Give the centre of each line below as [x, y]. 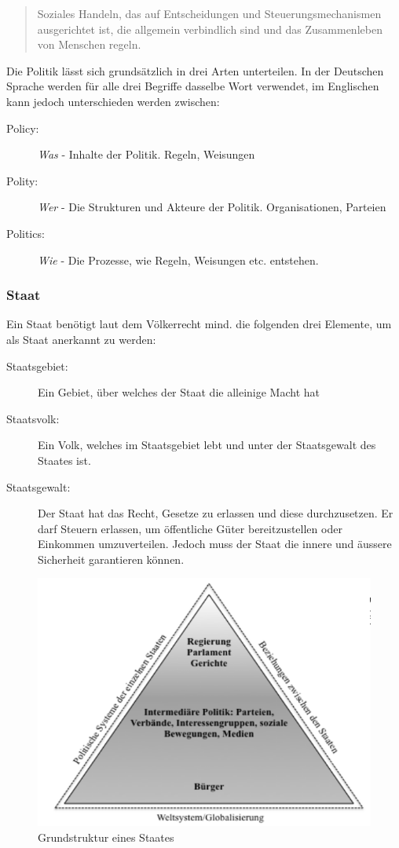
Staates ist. [64, 460]
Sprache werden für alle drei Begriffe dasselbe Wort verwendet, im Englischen [193, 86]
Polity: [22, 180]
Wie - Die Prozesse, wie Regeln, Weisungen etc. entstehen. [178, 260]
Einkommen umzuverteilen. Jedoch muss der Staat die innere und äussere [215, 544]
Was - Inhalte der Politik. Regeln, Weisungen [146, 154]
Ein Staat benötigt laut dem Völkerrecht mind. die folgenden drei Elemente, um [199, 324]
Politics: [26, 233]
